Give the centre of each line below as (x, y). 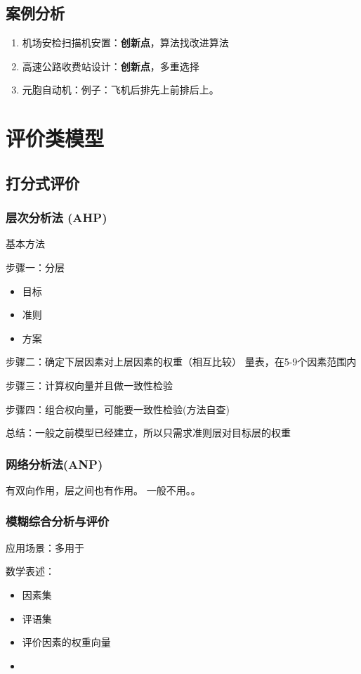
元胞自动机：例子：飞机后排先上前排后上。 (120, 90)
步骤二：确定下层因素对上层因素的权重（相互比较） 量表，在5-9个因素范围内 (181, 362)
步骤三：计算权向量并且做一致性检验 (89, 385)
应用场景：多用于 (45, 547)
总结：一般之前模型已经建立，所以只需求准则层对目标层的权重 (148, 433)
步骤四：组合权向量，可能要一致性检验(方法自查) (118, 409)
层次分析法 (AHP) (57, 218)
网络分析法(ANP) (54, 464)
